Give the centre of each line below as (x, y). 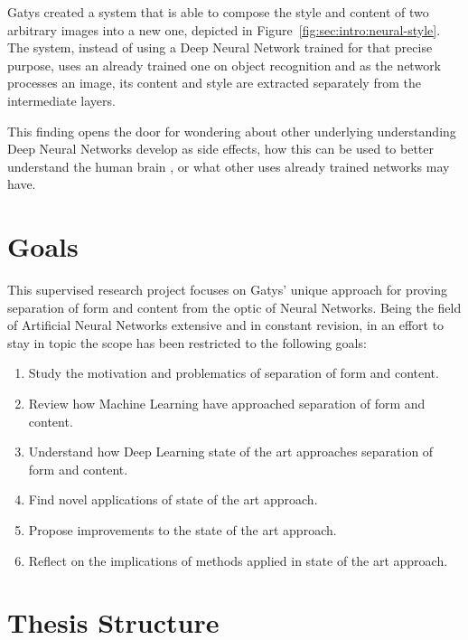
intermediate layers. (61, 100)
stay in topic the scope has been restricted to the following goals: (187, 342)
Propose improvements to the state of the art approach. (183, 530)
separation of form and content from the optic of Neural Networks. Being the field (234, 307)
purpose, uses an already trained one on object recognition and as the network (225, 65)
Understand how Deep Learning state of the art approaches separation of (231, 452)
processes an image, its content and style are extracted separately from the (214, 83)
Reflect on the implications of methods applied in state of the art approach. (238, 560)
